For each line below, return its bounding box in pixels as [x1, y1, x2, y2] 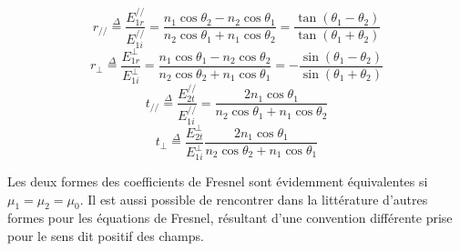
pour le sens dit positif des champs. [7, 226, 204, 245]
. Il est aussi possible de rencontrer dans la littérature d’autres [79, 189, 428, 208]
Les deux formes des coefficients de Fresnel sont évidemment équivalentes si [7, 171, 428, 190]
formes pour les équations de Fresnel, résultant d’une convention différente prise [7, 208, 453, 227]
